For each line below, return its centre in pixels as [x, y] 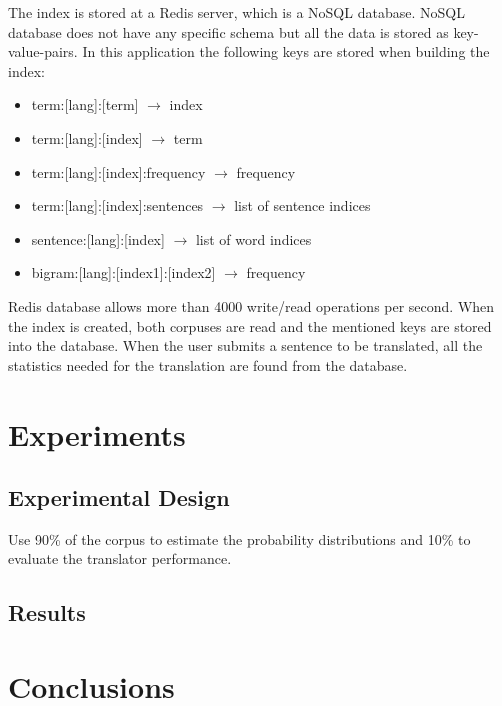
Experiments [97, 433]
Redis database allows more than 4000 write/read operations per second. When [251, 305]
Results [47, 612]
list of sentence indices [302, 205]
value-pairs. [43, 51]
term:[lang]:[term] [85, 104]
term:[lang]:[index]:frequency [118, 171]
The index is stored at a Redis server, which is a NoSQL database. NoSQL [236, 12]
